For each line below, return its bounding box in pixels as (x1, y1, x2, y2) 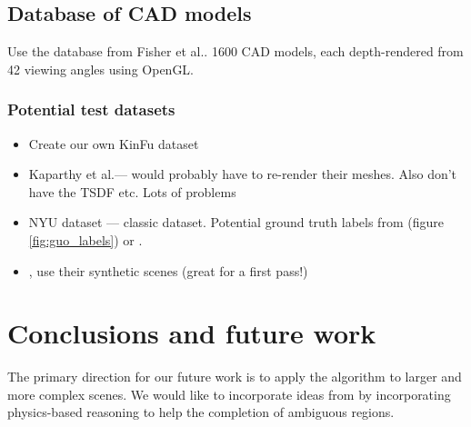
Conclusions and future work (7, 314, 376, 352)
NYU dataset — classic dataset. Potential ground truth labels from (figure (28, 213, 444, 232)
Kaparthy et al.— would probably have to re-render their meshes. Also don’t (28, 164, 457, 184)
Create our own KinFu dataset (28, 134, 199, 153)
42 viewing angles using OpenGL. (7, 59, 195, 78)
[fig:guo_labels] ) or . (28, 230, 143, 249)
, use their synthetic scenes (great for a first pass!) (28, 261, 308, 280)
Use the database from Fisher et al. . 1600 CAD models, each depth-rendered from (7, 42, 464, 61)
